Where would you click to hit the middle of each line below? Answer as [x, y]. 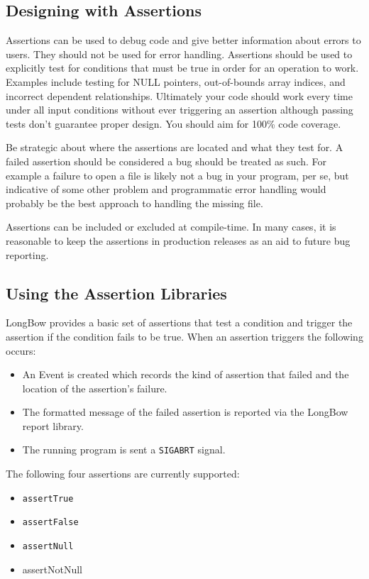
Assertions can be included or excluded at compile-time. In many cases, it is [171, 227]
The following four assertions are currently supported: [123, 474]
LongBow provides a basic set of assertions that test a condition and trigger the [179, 322]
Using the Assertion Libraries [116, 293]
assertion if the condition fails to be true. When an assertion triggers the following [184, 336]
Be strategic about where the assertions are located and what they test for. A [175, 147]
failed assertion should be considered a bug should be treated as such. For [166, 161]
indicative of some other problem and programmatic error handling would [166, 189]
